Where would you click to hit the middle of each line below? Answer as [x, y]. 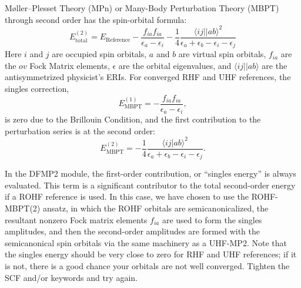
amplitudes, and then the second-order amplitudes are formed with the [133, 231]
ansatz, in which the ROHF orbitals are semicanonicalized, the [155, 208]
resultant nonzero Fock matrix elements [76, 219]
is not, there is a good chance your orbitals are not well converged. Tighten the [147, 266]
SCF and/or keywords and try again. [71, 277]
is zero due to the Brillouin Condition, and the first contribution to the [133, 119]
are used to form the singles [212, 219]
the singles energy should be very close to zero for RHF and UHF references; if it [151, 254]
